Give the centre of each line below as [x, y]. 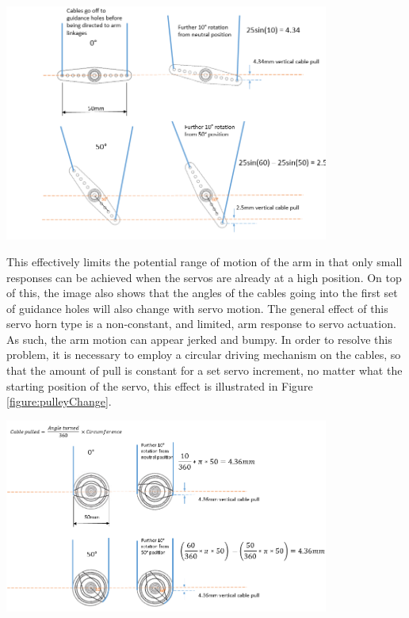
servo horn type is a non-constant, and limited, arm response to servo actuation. [201, 324]
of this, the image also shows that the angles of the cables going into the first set [202, 293]
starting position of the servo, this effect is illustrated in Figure [160, 385]
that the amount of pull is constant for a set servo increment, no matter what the [204, 370]
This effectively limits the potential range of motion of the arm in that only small [204, 261]
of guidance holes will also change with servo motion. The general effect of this [197, 308]
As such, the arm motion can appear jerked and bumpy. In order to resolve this [199, 339]
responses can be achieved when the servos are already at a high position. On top [204, 277]
